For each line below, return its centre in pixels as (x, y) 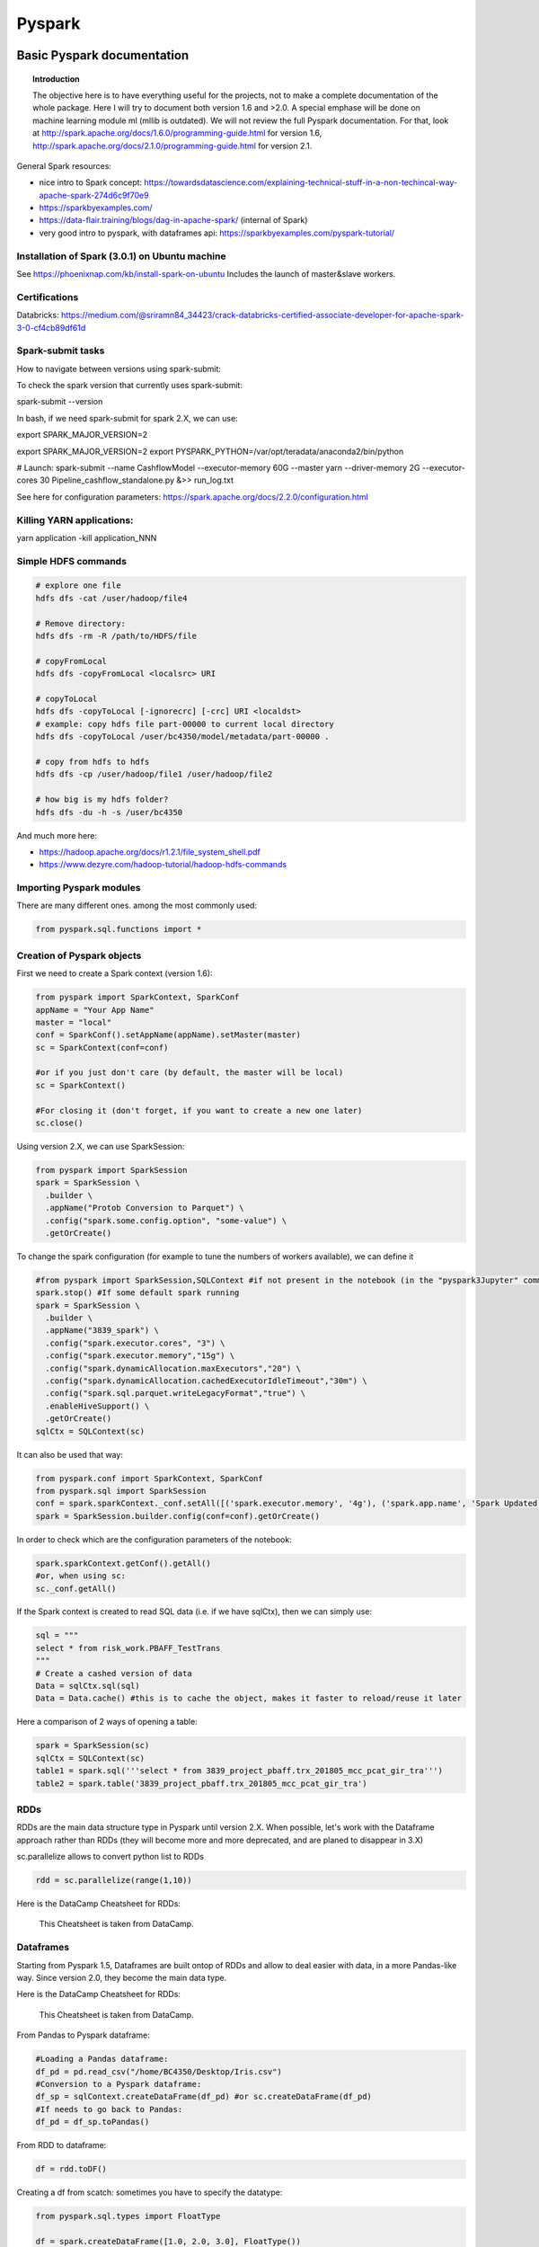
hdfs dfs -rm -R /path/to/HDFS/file (116, 636)
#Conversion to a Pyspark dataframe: (119, 2084)
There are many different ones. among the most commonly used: (137, 906)
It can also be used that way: (70, 1454)
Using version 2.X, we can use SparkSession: (101, 1147)
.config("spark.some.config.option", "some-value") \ (166, 1221)
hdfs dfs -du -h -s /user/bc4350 (109, 812)
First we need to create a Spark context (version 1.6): (115, 973)
